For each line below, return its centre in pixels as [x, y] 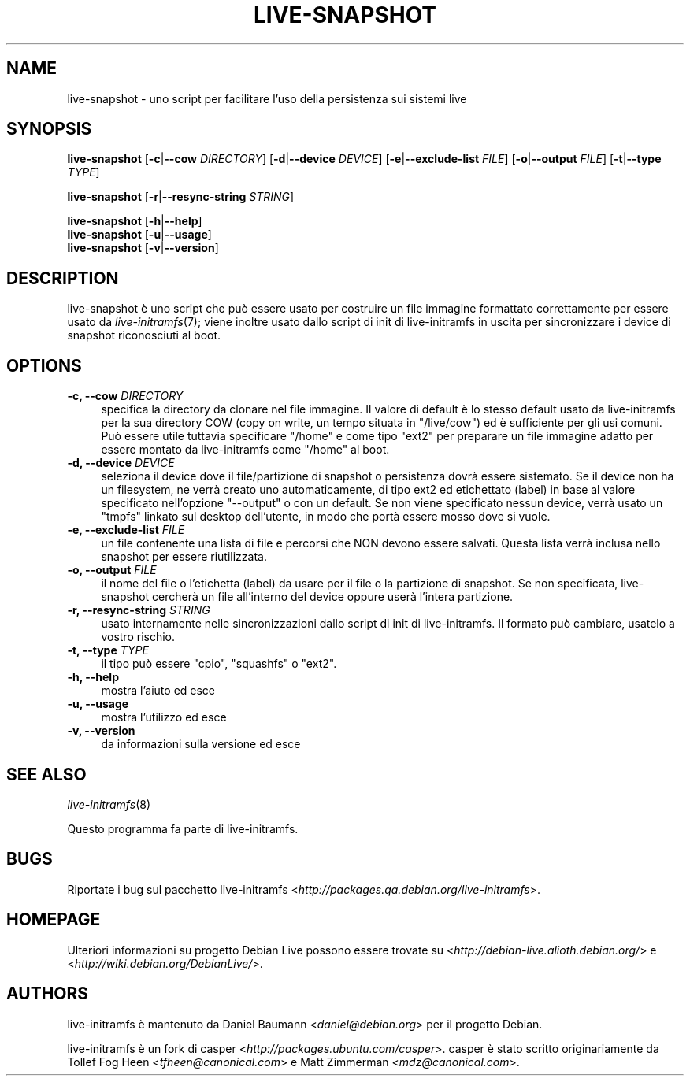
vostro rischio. [138, 637]
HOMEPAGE [54, 920]
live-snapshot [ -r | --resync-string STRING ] [181, 197]
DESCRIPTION [63, 278]
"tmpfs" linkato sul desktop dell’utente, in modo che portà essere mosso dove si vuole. [326, 517]
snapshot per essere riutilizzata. [184, 557]
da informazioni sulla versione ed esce [201, 744]
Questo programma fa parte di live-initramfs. [183, 828]
